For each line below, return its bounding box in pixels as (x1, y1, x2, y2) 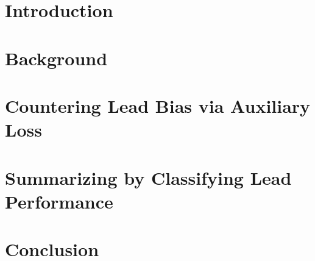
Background (5, 45, 108, 70)
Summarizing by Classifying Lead (5, 165, 292, 190)
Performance (5, 188, 113, 213)
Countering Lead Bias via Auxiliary (5, 93, 311, 118)
